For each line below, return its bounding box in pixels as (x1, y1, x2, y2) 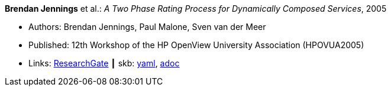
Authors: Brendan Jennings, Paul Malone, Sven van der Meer (28, 22, 266, 32)
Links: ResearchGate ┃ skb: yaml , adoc (28, 58, 180, 68)
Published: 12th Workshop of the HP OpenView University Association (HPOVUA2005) (28, 40, 364, 50)
